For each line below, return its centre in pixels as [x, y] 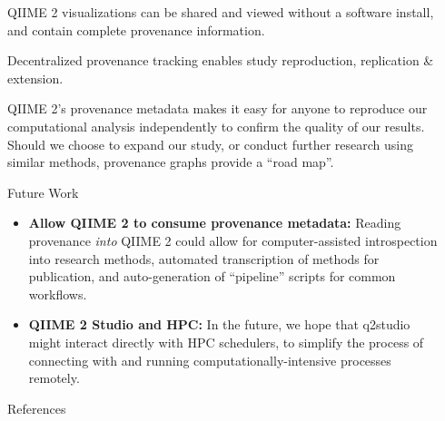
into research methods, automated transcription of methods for [204, 258]
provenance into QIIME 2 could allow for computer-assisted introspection [233, 240]
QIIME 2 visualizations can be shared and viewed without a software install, [221, 12]
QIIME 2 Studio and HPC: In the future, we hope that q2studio [219, 324]
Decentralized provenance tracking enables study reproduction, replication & [221, 60]
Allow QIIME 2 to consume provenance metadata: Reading [215, 223]
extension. [35, 78]
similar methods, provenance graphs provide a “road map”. [171, 162]
